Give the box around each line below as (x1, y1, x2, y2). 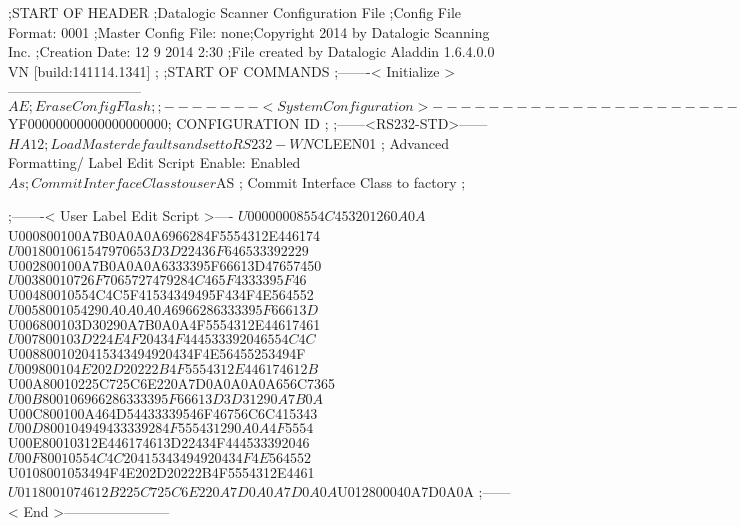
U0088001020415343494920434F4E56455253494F (8, 343, 306, 364)
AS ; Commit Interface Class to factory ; (216, 171, 466, 192)
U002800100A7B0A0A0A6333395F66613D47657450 (8, 254, 322, 275)
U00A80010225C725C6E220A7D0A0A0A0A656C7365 (8, 372, 336, 393)
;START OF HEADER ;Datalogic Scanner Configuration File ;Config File (8, 2, 461, 22)
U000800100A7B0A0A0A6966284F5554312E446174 (8, 224, 321, 245)
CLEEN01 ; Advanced (313, 132, 449, 153)
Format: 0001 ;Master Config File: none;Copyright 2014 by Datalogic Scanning (8, 21, 490, 42)
